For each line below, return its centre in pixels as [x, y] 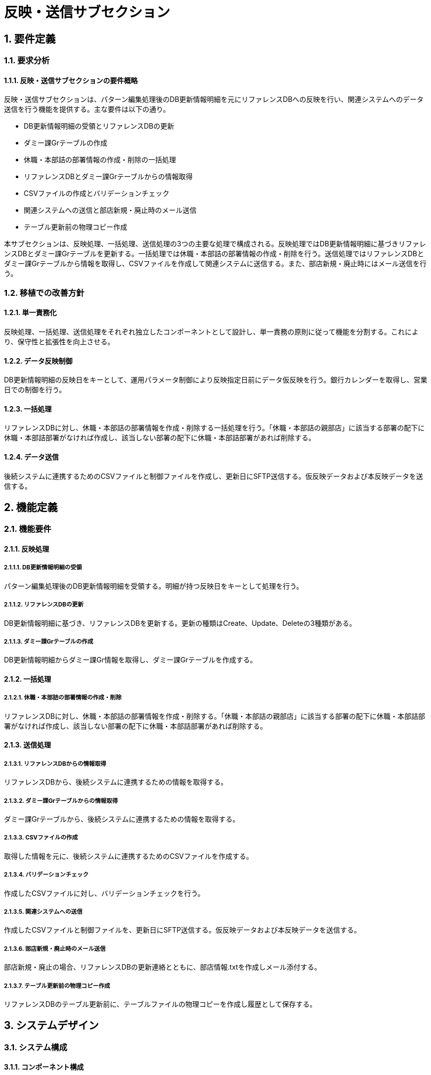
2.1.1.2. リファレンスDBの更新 [44, 605]
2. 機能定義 [31, 508]
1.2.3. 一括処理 [28, 409]
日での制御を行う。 [35, 390]
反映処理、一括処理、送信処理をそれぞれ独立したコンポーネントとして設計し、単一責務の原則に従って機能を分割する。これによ [211, 331]
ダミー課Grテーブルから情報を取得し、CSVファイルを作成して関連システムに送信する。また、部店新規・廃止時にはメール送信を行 [215, 264]
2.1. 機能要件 [28, 529]
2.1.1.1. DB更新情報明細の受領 [43, 568]
